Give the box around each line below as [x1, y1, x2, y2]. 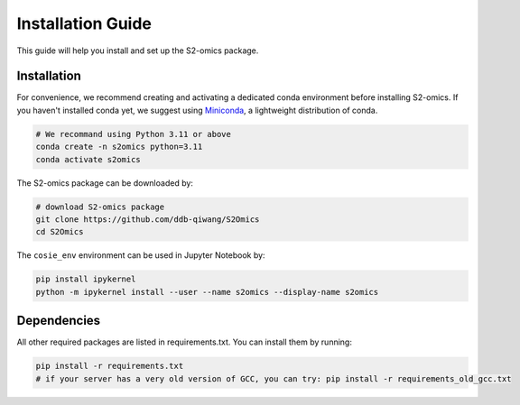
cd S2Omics [35, 226, 84, 237]
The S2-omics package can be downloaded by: [16, 177, 194, 189]
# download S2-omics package [35, 201, 165, 212]
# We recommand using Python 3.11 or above [35, 129, 232, 139]
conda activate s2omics [35, 154, 142, 164]
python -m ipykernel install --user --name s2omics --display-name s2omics [35, 287, 379, 297]
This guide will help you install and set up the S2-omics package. [16, 45, 259, 56]
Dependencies [16, 313, 101, 328]
